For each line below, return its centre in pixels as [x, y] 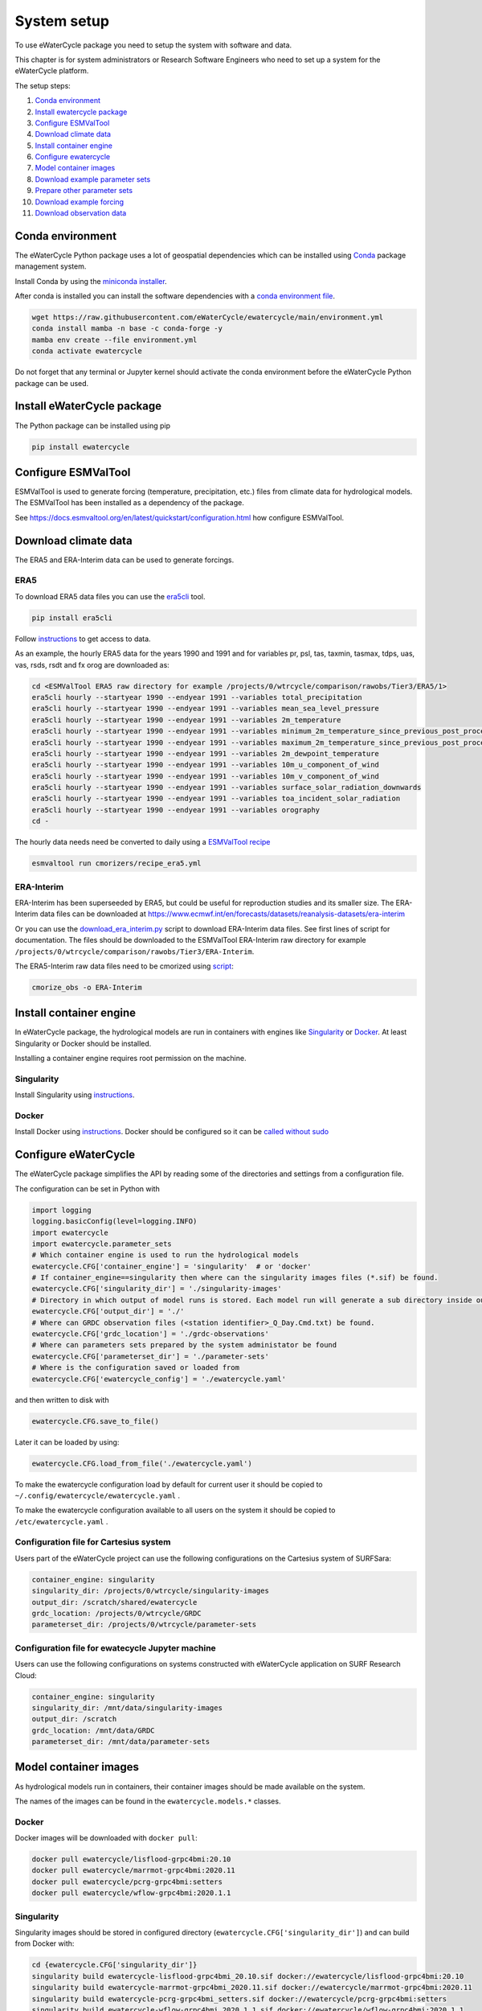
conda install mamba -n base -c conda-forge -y [127, 329]
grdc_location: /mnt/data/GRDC [94, 1730]
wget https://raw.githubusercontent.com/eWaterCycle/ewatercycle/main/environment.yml [208, 317]
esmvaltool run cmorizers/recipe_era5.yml [116, 864]
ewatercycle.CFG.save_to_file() [96, 1421]
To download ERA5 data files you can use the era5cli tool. [110, 596]
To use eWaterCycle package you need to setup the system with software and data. [153, 45]
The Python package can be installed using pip [92, 426]
